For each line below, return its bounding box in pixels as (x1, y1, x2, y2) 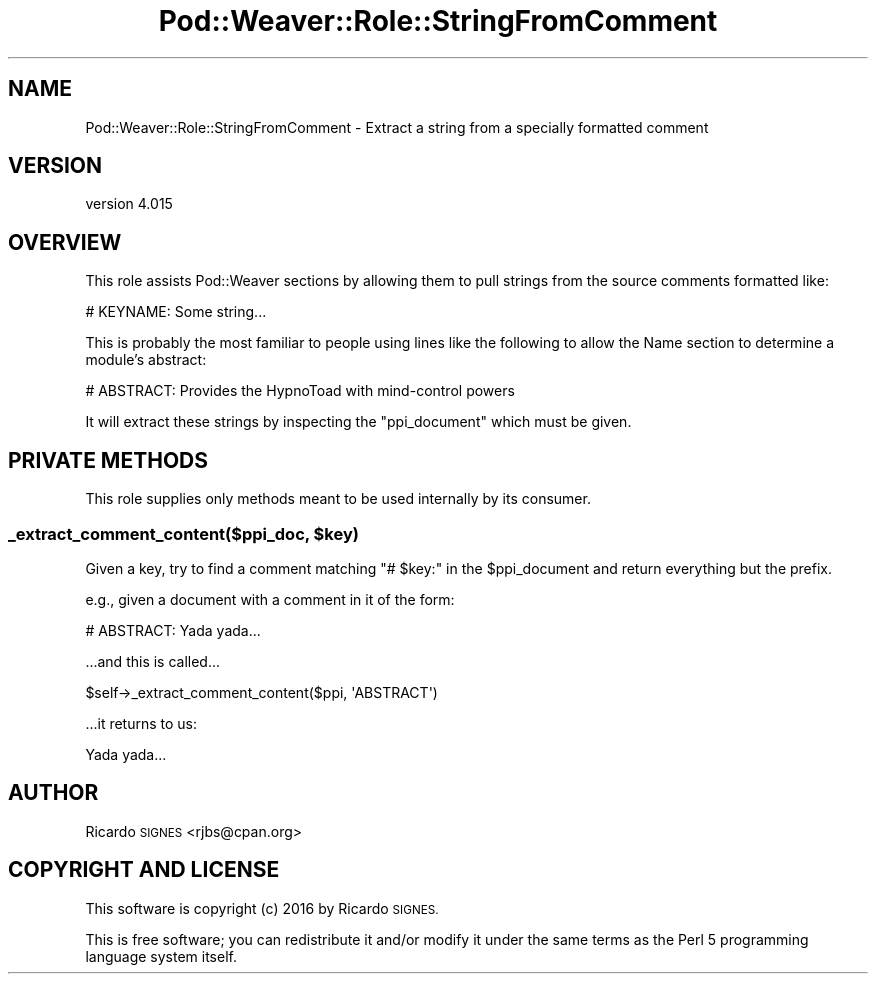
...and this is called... (85, 652, 221, 670)
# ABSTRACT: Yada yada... (85, 621, 261, 639)
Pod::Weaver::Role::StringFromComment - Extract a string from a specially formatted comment (85, 118, 709, 136)
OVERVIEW (8, 229, 122, 255)
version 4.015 (85, 195, 173, 213)
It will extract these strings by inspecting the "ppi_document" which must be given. (85, 413, 632, 431)
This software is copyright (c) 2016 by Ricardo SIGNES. (85, 899, 439, 917)
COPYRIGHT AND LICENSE (8, 857, 280, 883)
